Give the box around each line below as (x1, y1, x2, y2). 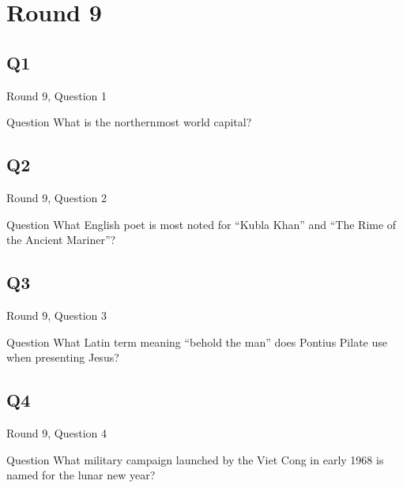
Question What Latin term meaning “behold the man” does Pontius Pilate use (6, 333, 387, 350)
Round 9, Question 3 (6, 306, 107, 323)
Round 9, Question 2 (6, 189, 107, 205)
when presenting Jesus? (6, 349, 119, 366)
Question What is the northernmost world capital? (6, 114, 252, 130)
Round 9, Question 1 (6, 87, 107, 103)
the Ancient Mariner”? (6, 231, 116, 248)
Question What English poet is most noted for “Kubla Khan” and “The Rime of (6, 216, 397, 232)
